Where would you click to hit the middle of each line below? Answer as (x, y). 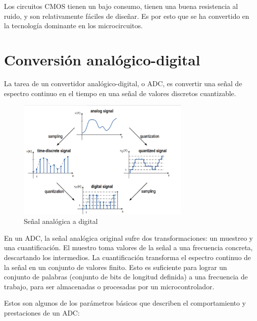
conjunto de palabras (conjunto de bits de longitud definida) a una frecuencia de (126, 277)
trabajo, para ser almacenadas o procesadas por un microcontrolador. (109, 286)
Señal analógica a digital (61, 221)
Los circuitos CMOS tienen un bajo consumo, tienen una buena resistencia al (121, 6)
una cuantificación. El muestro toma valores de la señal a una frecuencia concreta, (128, 247)
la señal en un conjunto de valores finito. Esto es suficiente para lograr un (116, 267)
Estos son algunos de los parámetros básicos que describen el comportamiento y (125, 303)
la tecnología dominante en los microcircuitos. (74, 26)
